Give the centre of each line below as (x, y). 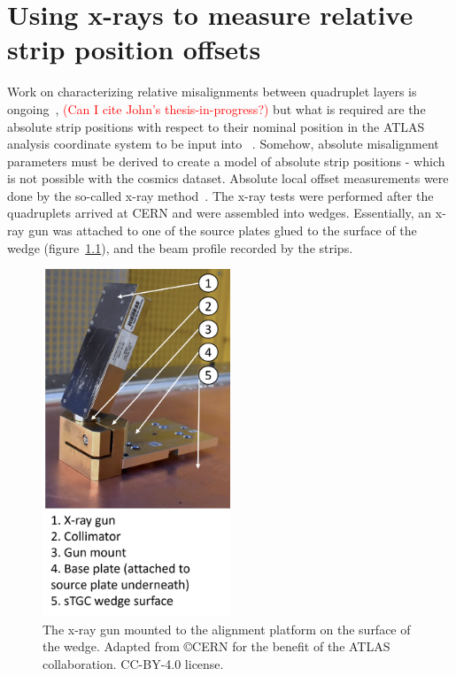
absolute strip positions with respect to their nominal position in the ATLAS (216, 126)
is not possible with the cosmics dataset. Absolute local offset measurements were (228, 178)
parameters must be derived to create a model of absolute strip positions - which (226, 161)
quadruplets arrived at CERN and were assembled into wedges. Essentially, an (220, 213)
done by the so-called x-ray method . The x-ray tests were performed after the (220, 195)
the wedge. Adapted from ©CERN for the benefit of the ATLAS (216, 646)
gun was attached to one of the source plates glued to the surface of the (223, 230)
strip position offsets (134, 49)
